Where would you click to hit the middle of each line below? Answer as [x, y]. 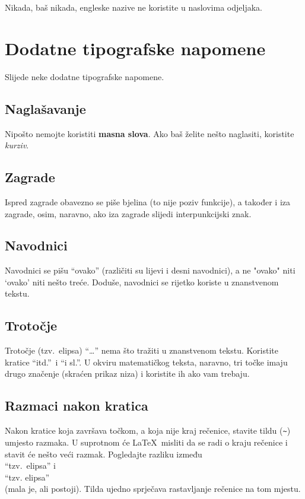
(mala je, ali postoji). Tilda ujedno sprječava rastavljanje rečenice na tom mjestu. [153, 489]
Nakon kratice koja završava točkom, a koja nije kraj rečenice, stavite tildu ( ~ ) [148, 430]
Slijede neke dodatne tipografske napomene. [85, 76]
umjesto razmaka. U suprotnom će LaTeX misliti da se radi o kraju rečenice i [146, 442]
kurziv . [17, 145]
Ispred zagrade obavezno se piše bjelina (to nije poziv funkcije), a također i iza [148, 201]
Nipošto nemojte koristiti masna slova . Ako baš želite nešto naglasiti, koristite [150, 133]
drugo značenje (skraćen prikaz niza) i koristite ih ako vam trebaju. [127, 374]
